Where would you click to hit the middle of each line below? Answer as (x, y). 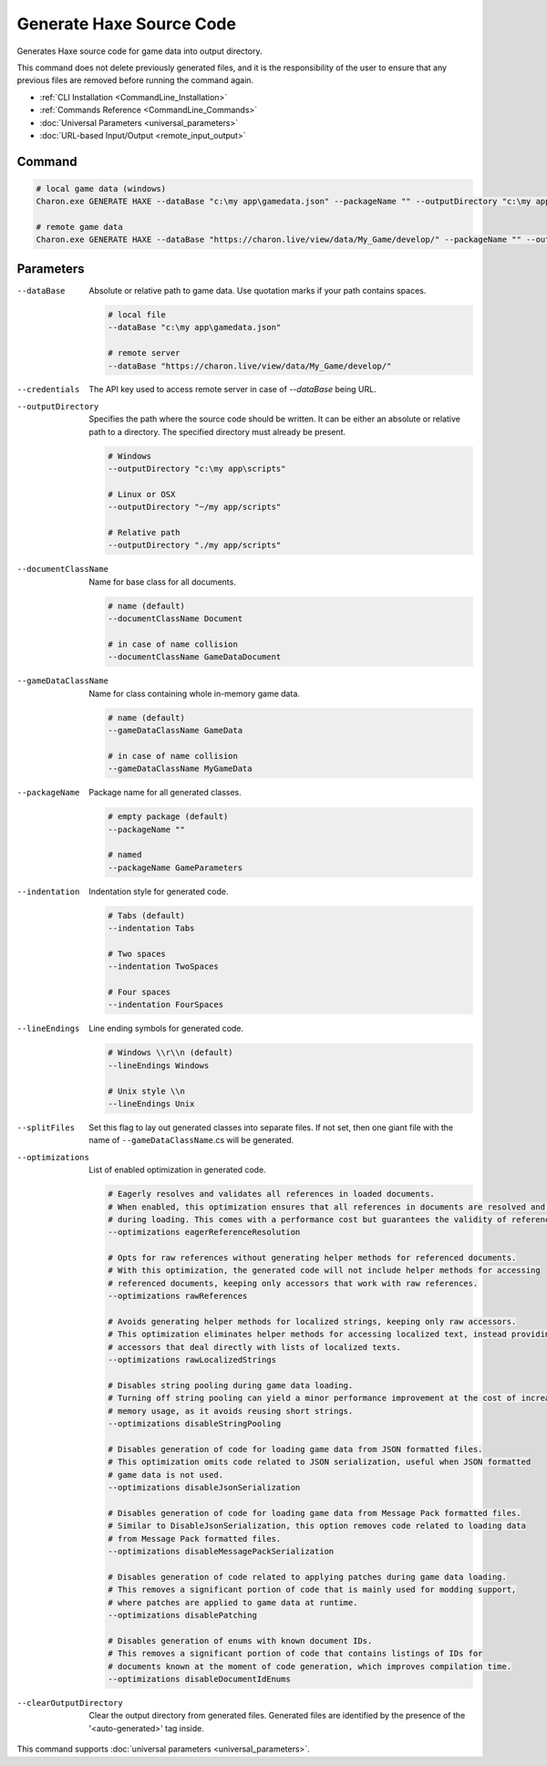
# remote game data (79, 227)
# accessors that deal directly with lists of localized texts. (254, 1347)
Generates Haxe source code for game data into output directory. (139, 51)
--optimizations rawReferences (178, 1296)
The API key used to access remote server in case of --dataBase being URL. (233, 390)
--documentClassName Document (175, 619)
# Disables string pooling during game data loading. (231, 1385)
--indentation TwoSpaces (163, 966)
